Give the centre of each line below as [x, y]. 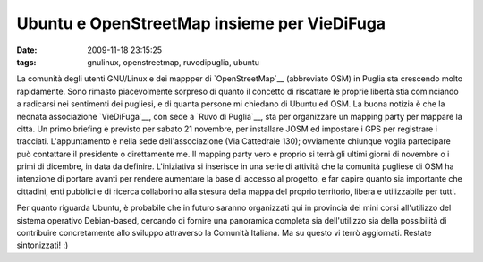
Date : [27, 50]
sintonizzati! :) [42, 245]
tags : [26, 62]
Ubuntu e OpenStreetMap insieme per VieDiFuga [201, 23]
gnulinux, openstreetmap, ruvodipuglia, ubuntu [173, 62]
